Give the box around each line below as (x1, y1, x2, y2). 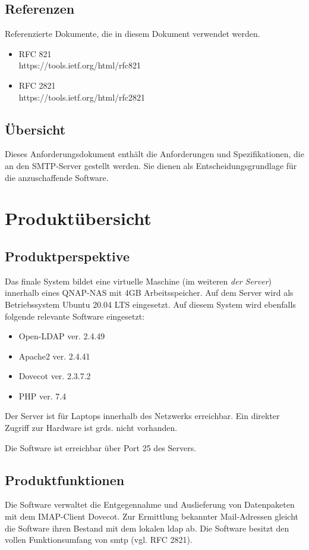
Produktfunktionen (5, 470, 125, 489)
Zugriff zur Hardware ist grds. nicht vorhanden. (5, 421, 178, 434)
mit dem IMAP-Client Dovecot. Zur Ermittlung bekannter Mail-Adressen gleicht (5, 510, 299, 523)
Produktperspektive (5, 246, 130, 265)
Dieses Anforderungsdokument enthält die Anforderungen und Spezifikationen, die (5, 148, 304, 160)
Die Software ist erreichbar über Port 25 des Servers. (5, 441, 197, 454)
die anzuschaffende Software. (5, 171, 109, 183)
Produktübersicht (5, 206, 152, 230)
